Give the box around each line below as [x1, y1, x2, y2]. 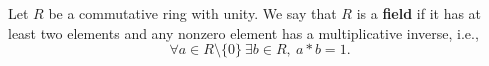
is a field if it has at [356, 3, 482, 23]
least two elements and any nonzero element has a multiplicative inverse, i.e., [8, 22, 479, 43]
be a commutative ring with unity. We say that [48, 3, 337, 23]
